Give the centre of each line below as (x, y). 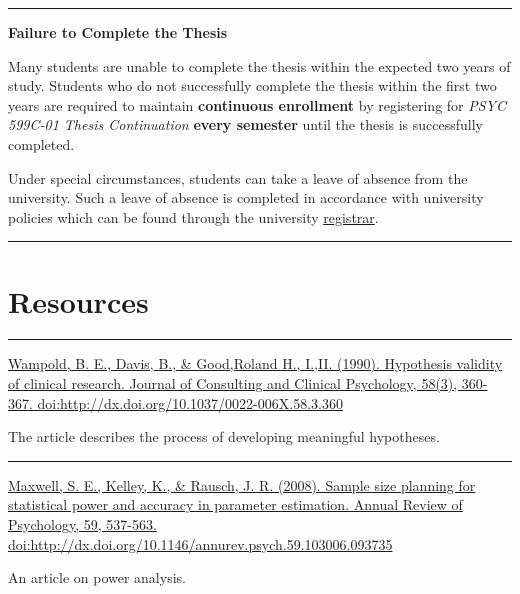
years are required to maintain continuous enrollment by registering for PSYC (257, 104)
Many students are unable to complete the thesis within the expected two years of (259, 65)
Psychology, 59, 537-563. (82, 524)
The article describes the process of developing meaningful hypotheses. (224, 436)
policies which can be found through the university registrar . (193, 216)
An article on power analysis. (97, 577)
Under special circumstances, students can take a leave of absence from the (238, 177)
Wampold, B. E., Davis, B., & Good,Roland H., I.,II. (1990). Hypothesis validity (255, 363)
